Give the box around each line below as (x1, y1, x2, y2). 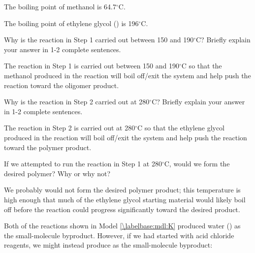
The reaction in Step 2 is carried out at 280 (4, 123, 135, 133)
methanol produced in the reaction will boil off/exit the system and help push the (4, 70, 251, 80)
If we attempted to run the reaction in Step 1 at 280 (4, 158, 162, 169)
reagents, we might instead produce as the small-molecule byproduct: (4, 240, 213, 250)
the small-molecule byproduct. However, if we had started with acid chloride (4, 230, 234, 240)
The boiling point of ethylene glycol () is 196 (4, 18, 139, 28)
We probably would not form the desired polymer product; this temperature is (4, 185, 241, 195)
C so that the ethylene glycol (137, 123, 225, 133)
